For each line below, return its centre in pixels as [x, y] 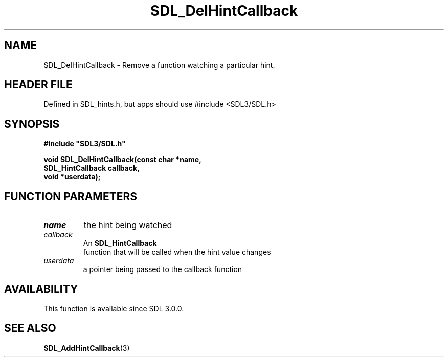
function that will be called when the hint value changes [177, 252]
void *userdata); [72, 177]
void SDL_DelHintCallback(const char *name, [122, 160]
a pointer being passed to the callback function [163, 269]
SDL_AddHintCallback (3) [87, 348]
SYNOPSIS [32, 124]
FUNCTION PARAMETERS [71, 196]
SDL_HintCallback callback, [92, 168]
